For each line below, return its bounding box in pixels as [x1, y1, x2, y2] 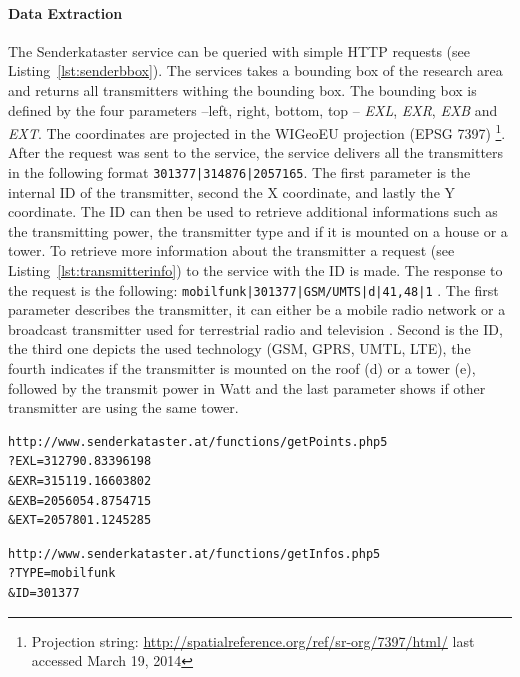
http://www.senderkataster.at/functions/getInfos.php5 [8, 546, 381, 561]
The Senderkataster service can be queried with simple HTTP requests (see [8, 40, 471, 61]
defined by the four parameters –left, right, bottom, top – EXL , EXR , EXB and [8, 99, 498, 120]
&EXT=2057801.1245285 [8, 513, 152, 528]
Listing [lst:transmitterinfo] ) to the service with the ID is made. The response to [8, 260, 503, 281]
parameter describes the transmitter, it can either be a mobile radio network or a [8, 299, 506, 320]
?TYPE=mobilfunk [8, 566, 116, 581]
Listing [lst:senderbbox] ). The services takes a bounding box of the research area [8, 60, 503, 81]
